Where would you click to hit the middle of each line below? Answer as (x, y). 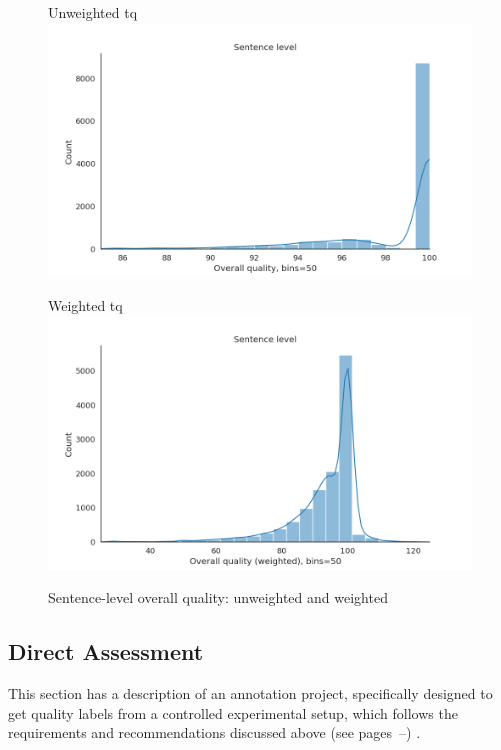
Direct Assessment (106, 651)
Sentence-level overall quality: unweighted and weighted (218, 597)
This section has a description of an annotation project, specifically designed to (250, 692)
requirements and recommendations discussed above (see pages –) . (214, 732)
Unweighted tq (93, 12)
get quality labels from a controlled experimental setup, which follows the (233, 712)
